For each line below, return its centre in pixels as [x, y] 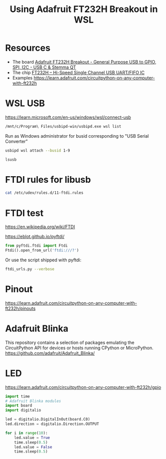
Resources [28, 48]
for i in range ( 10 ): [27, 433]
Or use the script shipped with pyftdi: [43, 260]
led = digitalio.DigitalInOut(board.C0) [48, 419]
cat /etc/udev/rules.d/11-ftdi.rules [44, 193]
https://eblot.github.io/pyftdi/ [35, 237]
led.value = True [32, 437]
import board [19, 406]
